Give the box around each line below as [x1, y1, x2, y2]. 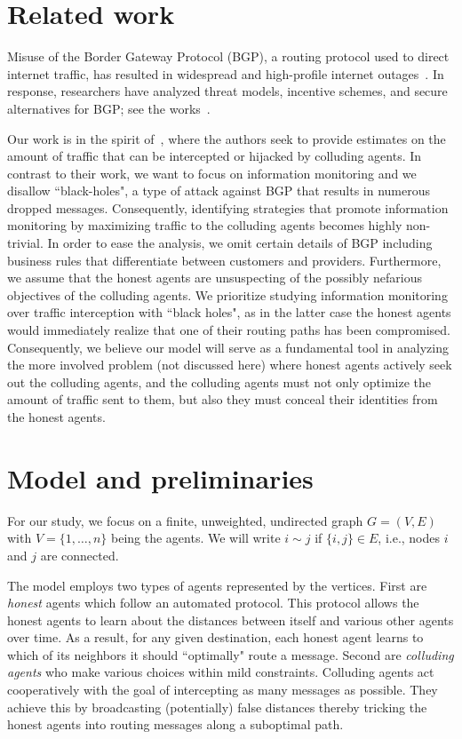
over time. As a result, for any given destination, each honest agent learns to [7, 628, 424, 647]
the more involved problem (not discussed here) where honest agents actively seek [7, 355, 452, 374]
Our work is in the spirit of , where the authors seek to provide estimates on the [7, 129, 446, 147]
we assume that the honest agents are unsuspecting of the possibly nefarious [7, 268, 423, 287]
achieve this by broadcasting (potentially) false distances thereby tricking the [7, 697, 427, 716]
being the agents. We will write [110, 528, 281, 547]
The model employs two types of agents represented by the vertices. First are [7, 576, 427, 594]
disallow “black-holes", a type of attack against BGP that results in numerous [7, 181, 431, 200]
